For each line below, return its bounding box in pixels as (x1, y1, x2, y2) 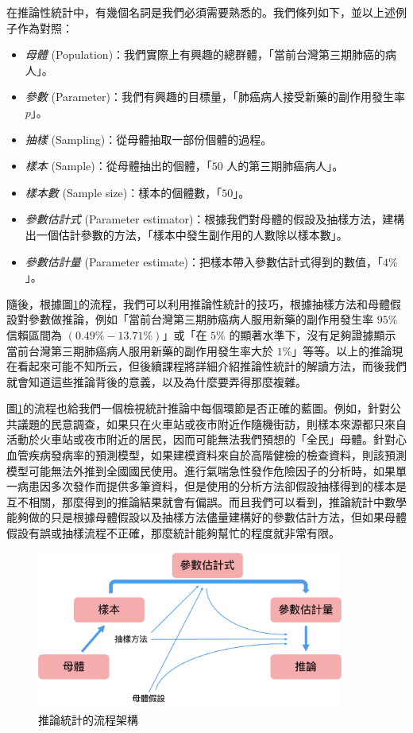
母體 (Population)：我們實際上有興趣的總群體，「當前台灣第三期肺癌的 (25, 46, 386, 63)
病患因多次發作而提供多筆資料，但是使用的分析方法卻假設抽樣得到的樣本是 (17, 478, 407, 494)
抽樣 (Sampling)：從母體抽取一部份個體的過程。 (25, 130, 272, 147)
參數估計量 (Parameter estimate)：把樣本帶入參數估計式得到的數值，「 (25, 253, 384, 270)
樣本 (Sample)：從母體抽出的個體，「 (25, 157, 212, 174)
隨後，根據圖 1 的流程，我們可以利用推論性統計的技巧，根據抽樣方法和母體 (6, 295, 390, 312)
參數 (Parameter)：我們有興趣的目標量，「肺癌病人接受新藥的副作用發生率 (25, 88, 406, 105)
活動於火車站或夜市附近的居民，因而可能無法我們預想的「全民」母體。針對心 (6, 431, 407, 448)
